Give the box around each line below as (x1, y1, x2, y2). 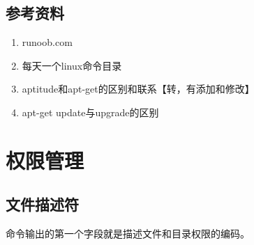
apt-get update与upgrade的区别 (22, 104, 159, 119)
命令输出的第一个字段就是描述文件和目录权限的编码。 (6, 226, 250, 241)
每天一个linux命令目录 (22, 58, 122, 72)
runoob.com (22, 35, 73, 49)
